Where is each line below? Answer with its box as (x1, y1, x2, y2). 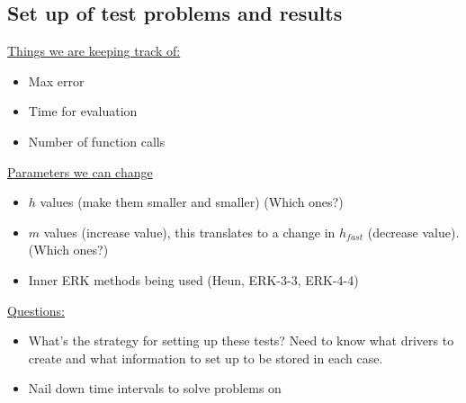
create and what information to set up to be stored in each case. (28, 348, 383, 367)
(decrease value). (367, 222, 460, 241)
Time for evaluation (28, 102, 138, 121)
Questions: (7, 300, 65, 319)
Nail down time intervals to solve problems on (28, 379, 282, 398)
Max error (28, 71, 85, 90)
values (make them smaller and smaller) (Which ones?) (40, 193, 344, 211)
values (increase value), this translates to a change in (43, 222, 336, 241)
